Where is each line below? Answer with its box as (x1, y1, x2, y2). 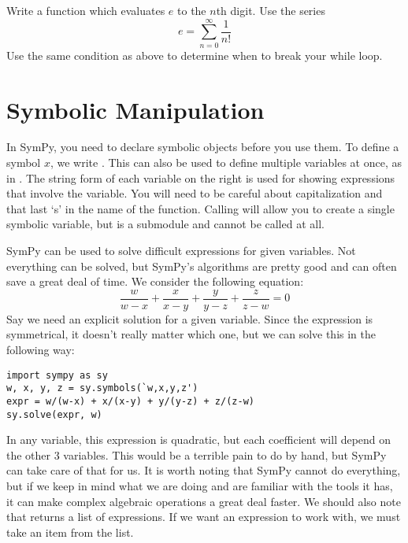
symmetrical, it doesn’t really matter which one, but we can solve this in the (6, 326, 376, 342)
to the (177, 2, 206, 18)
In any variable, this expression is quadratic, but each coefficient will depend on (6, 431, 391, 448)
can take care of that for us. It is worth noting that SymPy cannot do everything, (6, 462, 401, 478)
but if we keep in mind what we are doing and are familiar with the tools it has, (6, 478, 393, 494)
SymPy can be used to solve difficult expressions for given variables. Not (6, 242, 356, 258)
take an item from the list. (6, 523, 134, 540)
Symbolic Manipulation (6, 93, 265, 125)
